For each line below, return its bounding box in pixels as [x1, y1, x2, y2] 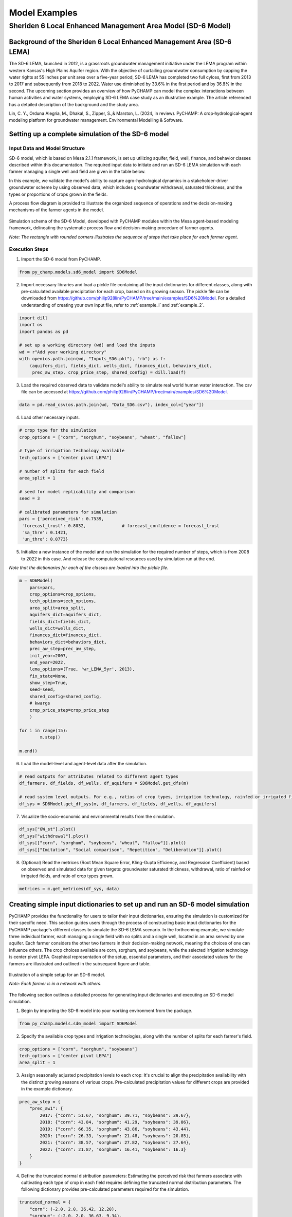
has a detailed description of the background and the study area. [9, 101, 139, 107]
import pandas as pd [19, 329, 68, 334]
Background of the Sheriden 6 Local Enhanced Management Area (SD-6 [9, 37, 232, 46]
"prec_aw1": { [29, 1106, 63, 1111]
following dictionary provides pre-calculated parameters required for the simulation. [21, 1186, 189, 1192]
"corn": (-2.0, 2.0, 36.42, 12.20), [29, 1206, 117, 1212]
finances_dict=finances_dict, [29, 632, 102, 638]
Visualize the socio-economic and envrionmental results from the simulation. [21, 813, 175, 819]
